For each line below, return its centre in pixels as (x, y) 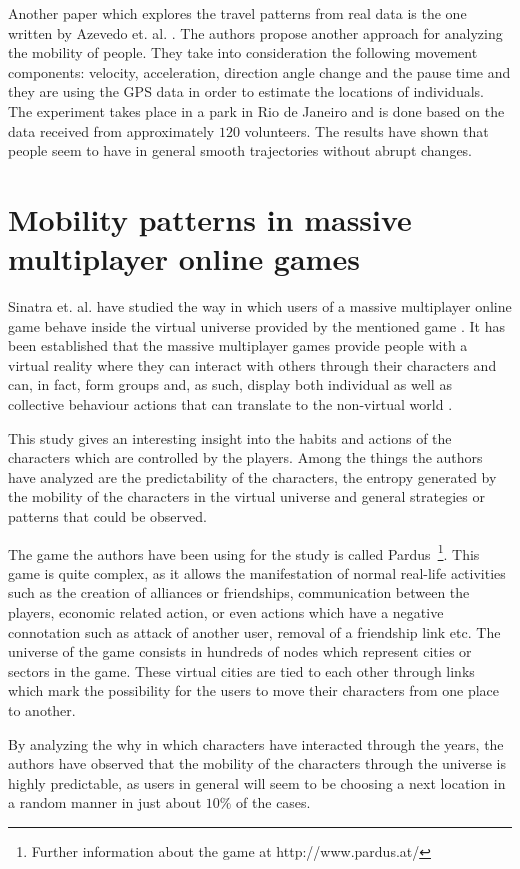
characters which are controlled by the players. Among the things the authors (245, 457)
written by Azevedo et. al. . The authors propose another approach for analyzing (255, 32)
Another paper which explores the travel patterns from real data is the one (237, 13)
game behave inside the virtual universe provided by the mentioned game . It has (256, 325)
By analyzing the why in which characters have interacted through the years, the (256, 743)
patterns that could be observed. (107, 516)
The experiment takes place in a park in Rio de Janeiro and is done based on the (256, 110)
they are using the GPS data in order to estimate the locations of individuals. (246, 91)
